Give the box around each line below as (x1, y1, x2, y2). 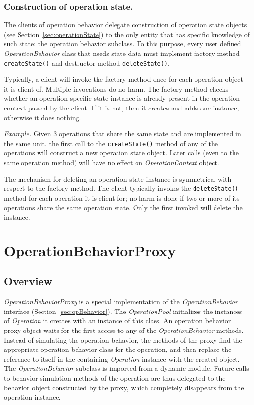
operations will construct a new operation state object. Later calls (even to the (4, 147, 239, 158)
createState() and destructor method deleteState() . (4, 57, 170, 68)
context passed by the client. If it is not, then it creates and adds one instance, (4, 103, 239, 113)
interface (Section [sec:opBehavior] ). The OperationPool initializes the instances (4, 306, 242, 316)
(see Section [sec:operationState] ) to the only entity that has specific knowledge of (4, 29, 250, 39)
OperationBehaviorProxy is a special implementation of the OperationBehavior (4, 296, 238, 307)
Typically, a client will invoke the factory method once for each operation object (4, 74, 243, 84)
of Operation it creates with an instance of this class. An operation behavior (4, 315, 231, 326)
